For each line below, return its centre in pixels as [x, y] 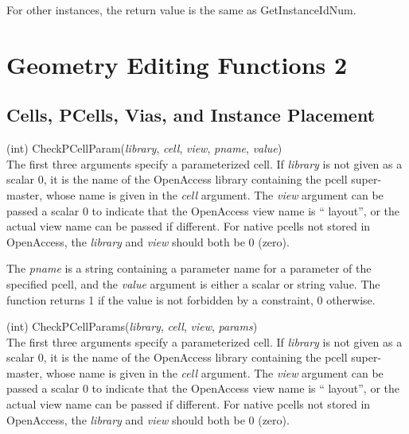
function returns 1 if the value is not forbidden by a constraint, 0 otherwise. [191, 299]
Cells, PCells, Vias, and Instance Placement [191, 115]
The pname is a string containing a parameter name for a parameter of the [189, 268]
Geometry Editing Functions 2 [177, 64]
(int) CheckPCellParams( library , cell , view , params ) [132, 326]
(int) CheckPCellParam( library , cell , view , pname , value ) [144, 148]
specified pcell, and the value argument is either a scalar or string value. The [193, 283]
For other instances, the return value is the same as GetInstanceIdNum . [181, 10]
